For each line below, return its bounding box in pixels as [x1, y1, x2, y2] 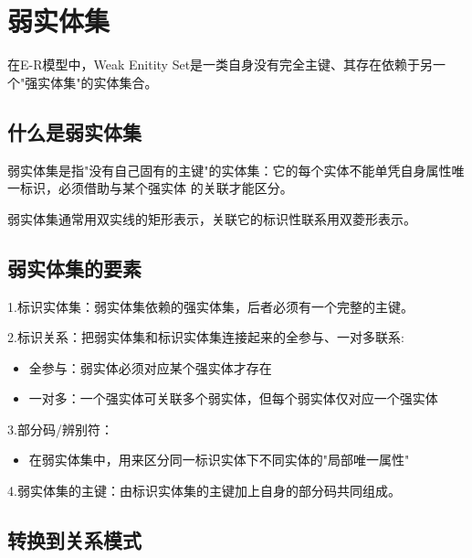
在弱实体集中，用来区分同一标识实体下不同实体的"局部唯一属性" [28, 450, 410, 469]
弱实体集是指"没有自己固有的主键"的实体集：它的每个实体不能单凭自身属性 [7, 160, 452, 179]
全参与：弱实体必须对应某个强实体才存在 [28, 358, 272, 377]
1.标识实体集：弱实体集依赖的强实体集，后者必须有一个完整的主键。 [7, 296, 414, 316]
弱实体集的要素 [7, 253, 142, 282]
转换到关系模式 [7, 526, 142, 554]
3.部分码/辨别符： [7, 419, 113, 438]
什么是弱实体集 [7, 117, 142, 145]
